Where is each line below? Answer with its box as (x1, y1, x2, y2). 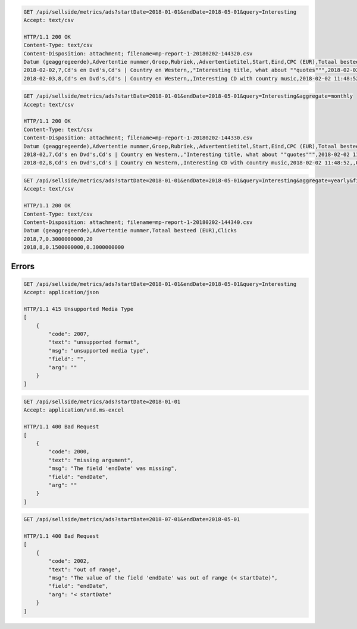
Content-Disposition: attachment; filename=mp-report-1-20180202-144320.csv (23, 50, 253, 57)
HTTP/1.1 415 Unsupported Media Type (23, 306, 134, 312)
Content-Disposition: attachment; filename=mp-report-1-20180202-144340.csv (23, 219, 253, 226)
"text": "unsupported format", (48, 339, 140, 345)
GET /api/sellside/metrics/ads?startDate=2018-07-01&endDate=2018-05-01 (23, 516, 240, 523)
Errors (11, 261, 35, 271)
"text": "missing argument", (48, 456, 134, 463)
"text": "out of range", (48, 566, 121, 573)
